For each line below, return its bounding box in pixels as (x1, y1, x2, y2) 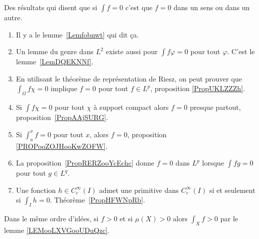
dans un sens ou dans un (174, 2, 250, 12)
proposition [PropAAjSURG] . (16, 112, 108, 123)
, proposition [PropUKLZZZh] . (150, 83, 245, 94)
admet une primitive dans (99, 184, 179, 195)
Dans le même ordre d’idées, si (4, 213, 99, 224)
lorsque (202, 157, 224, 168)
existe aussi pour (106, 46, 158, 57)
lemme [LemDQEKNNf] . (16, 56, 94, 67)
